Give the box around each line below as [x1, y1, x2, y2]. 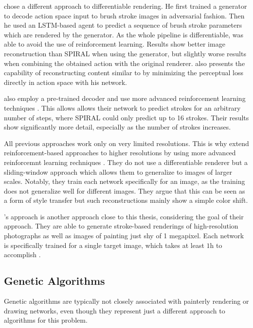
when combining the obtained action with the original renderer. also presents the [4, 58, 245, 68]
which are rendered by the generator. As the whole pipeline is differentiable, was [4, 29, 244, 39]
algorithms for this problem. [4, 315, 88, 325]
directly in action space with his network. [4, 77, 127, 87]
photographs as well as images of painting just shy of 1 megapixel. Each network [4, 230, 244, 241]
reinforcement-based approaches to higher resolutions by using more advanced [4, 148, 236, 158]
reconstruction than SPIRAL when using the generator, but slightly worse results [4, 48, 246, 58]
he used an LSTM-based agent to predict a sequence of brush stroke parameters [4, 20, 242, 30]
